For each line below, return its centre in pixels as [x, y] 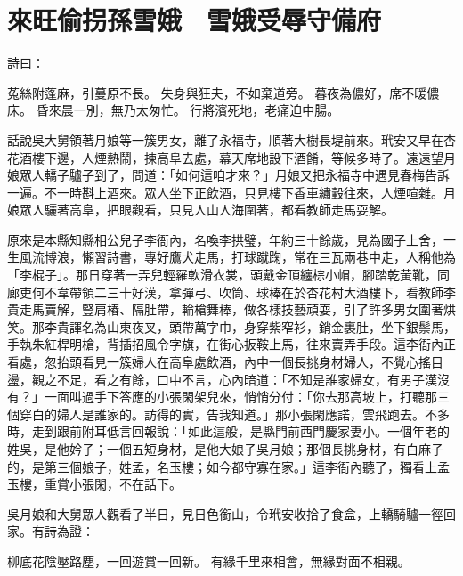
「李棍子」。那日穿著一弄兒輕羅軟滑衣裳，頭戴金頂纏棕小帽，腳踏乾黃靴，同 [228, 275]
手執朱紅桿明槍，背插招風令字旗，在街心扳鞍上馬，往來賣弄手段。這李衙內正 [231, 344]
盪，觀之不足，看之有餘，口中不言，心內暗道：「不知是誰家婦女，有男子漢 [222, 379]
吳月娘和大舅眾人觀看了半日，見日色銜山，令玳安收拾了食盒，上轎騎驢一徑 [225, 513]
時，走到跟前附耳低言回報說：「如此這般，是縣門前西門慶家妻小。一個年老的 [228, 431]
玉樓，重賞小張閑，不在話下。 [94, 484]
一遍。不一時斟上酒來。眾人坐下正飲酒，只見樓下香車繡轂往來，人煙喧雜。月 [231, 192]
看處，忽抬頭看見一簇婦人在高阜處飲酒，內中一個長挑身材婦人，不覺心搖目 [225, 362]
